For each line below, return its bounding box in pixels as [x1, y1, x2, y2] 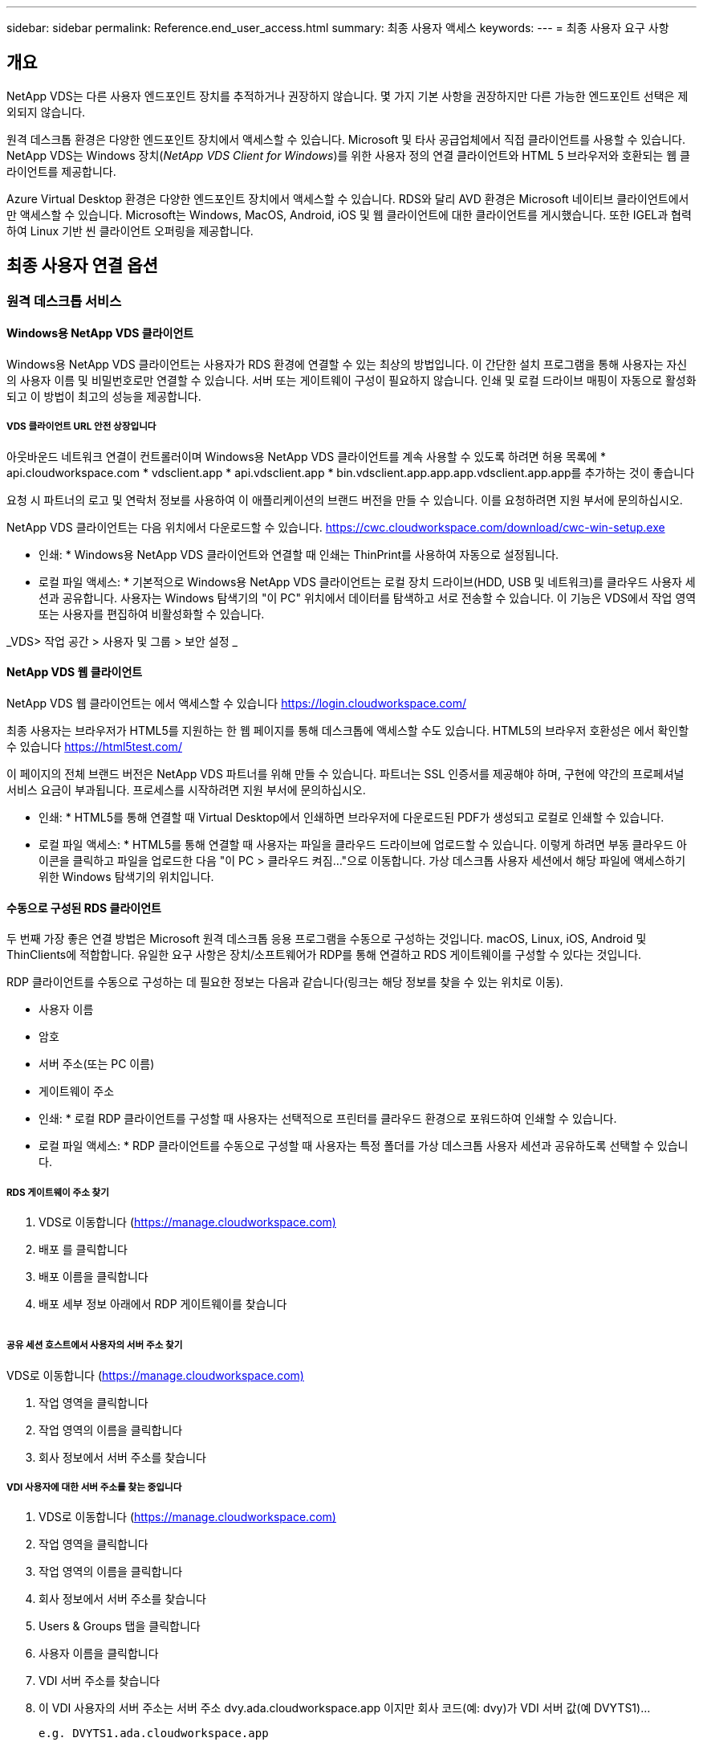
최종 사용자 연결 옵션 [6, 255, 158, 276]
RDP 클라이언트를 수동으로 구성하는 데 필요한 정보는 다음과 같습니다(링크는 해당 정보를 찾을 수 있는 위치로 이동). [6, 975, 563, 989]
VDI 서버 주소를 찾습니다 [39, 1674, 161, 1688]
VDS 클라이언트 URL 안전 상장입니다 [6, 421, 156, 433]
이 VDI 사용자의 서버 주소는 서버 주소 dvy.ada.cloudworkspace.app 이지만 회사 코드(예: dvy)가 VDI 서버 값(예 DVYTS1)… [39, 1701, 651, 1715]
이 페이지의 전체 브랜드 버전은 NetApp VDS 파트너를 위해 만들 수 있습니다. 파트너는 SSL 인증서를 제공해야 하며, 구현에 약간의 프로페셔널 [6, 766, 685, 781]
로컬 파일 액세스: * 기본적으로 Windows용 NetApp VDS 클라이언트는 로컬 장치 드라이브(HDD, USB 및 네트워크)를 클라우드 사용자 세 [39, 574, 696, 589]
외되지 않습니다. [6, 104, 86, 119]
